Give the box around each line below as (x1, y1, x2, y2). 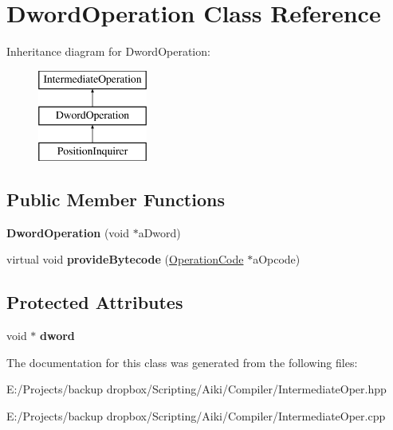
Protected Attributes (6, 290, 183, 315)
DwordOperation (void (6, 224, 130, 240)
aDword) (138, 224, 181, 240)
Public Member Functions (6, 187, 225, 212)
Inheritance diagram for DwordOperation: (6, 43, 210, 60)
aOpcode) (253, 251, 301, 268)
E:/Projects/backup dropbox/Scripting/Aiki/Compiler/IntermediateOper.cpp (6, 408, 386, 424)
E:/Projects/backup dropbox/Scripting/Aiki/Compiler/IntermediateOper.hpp (6, 381, 387, 397)
